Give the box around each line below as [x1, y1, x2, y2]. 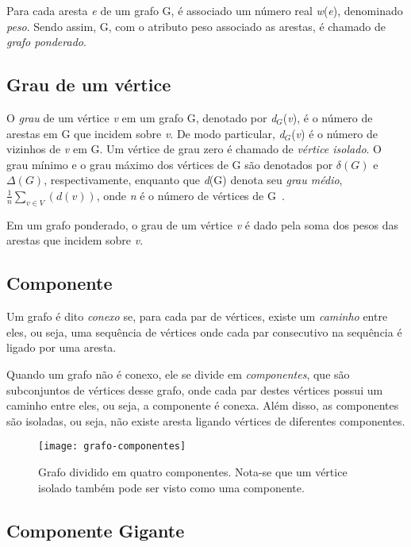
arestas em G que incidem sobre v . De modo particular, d [6, 125, 285, 141]
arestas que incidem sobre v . [6, 232, 144, 248]
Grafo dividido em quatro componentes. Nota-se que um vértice [38, 463, 348, 480]
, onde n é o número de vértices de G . [96, 187, 285, 203]
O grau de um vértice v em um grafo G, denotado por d [6, 109, 277, 125]
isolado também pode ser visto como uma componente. [38, 479, 305, 495]
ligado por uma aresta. [6, 339, 117, 356]
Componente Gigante [6, 518, 185, 542]
